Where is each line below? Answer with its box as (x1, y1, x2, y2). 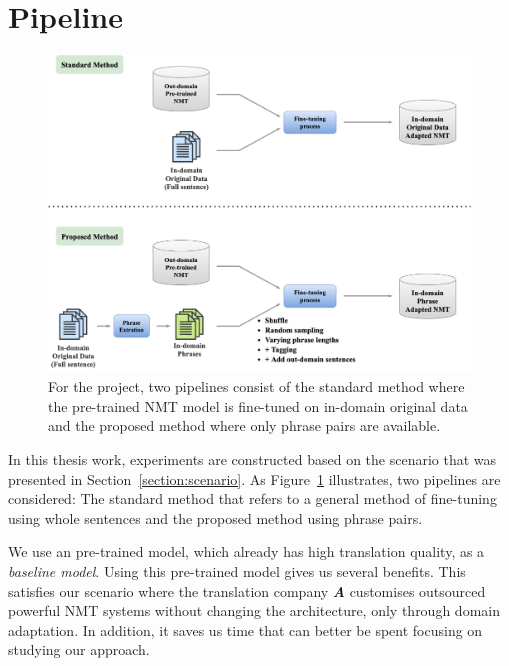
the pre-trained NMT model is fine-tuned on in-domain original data (48, 395, 468, 416)
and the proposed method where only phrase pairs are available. (48, 415, 441, 436)
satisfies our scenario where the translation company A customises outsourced (8, 580, 486, 601)
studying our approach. (8, 639, 150, 660)
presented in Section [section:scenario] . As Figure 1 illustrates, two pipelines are (8, 468, 501, 489)
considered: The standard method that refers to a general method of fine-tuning (8, 488, 497, 509)
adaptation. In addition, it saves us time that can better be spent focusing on (8, 619, 483, 640)
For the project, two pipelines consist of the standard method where (48, 376, 465, 397)
